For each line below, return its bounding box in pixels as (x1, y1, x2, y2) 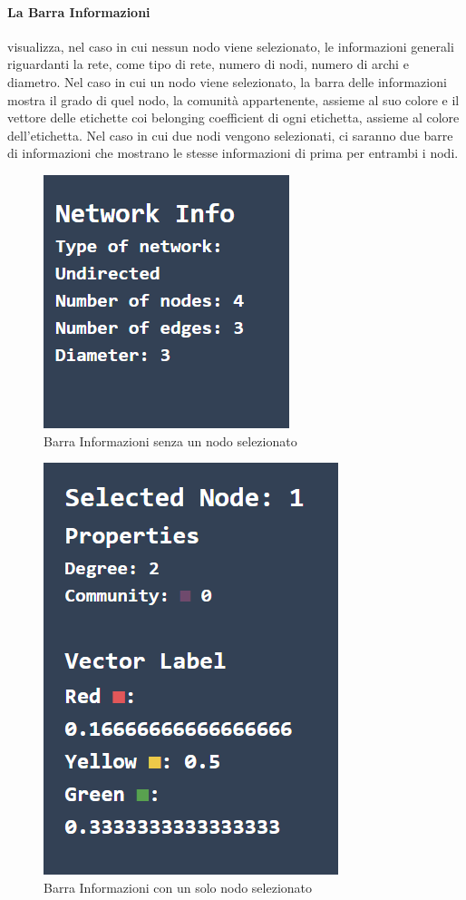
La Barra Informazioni (7, 2, 150, 21)
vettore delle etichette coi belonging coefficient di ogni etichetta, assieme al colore (7, 108, 460, 127)
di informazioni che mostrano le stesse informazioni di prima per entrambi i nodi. (7, 143, 459, 162)
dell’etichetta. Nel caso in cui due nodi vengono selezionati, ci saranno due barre (7, 125, 453, 144)
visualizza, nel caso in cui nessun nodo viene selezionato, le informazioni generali (7, 36, 454, 55)
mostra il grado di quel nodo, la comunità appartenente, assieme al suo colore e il (7, 90, 460, 109)
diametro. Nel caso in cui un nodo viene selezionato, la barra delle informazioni (7, 72, 447, 91)
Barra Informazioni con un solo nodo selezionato (44, 877, 313, 896)
